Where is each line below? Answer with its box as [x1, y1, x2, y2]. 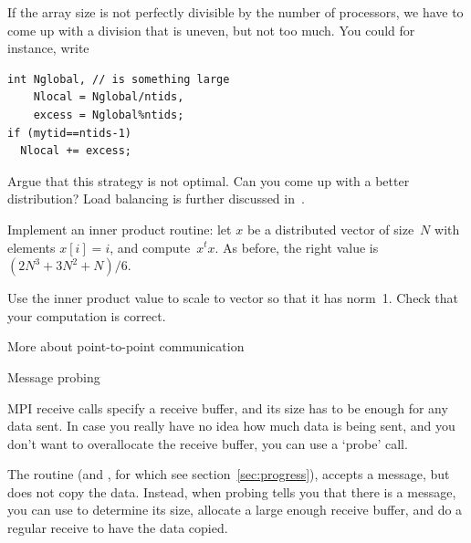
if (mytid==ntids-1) [7, 126, 132, 140]
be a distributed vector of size [246, 219, 414, 238]
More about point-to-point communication [7, 337, 245, 356]
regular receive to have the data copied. [7, 518, 228, 538]
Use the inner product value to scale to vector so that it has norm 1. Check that [7, 288, 458, 308]
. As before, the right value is [215, 237, 379, 256]
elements [7, 237, 56, 256]
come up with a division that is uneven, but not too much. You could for [7, 20, 415, 39]
